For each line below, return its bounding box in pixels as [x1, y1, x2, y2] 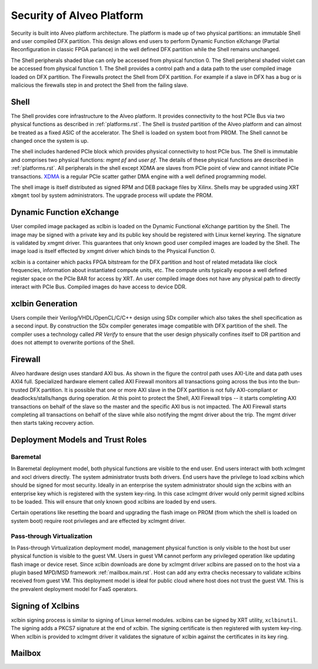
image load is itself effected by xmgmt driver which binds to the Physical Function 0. [11, 248, 216, 255]
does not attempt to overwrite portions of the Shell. [11, 339, 135, 346]
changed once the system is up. [11, 137, 89, 144]
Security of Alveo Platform [11, 9, 144, 22]
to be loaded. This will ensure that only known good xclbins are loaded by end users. [11, 499, 217, 505]
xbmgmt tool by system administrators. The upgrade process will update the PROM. [11, 192, 213, 199]
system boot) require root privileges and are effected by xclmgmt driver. [11, 517, 186, 524]
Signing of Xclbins [11, 601, 79, 611]
